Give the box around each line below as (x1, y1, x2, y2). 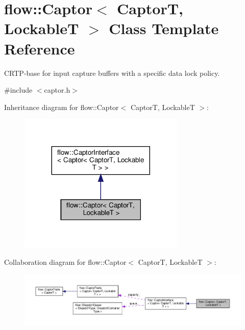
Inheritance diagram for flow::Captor (4, 101, 119, 112)
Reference (4, 38, 75, 59)
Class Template (109, 18, 219, 39)
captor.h (44, 85, 70, 95)
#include (4, 85, 33, 95)
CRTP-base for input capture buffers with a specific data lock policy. (4, 67, 220, 78)
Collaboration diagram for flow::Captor (4, 256, 127, 267)
